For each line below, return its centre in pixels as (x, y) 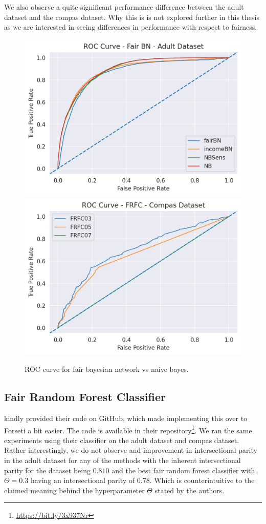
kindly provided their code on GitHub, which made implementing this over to (126, 418)
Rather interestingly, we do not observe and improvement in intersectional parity (131, 450)
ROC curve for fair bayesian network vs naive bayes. (107, 369)
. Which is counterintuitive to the (202, 480)
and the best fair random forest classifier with (183, 470)
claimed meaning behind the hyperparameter (74, 490)
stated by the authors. (190, 490)
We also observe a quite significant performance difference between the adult (124, 7)
